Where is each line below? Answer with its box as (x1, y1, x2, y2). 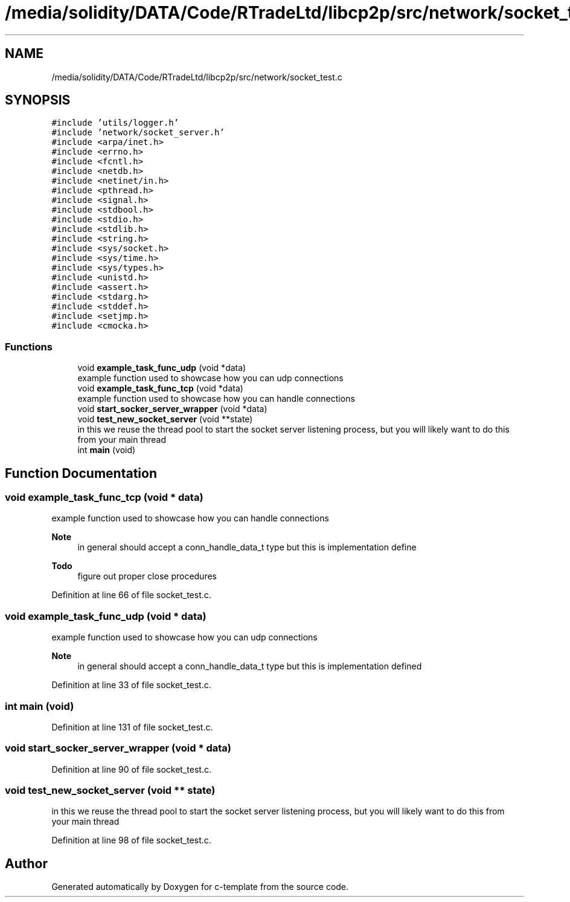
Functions (5, 340, 53, 353)
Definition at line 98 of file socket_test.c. (51, 835, 211, 846)
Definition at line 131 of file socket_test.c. (51, 721, 213, 732)
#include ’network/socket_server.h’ (51, 127, 225, 138)
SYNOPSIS (5, 92, 71, 108)
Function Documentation (5, 465, 157, 481)
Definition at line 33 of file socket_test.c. (51, 680, 211, 691)
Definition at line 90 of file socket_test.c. (51, 764, 211, 775)
